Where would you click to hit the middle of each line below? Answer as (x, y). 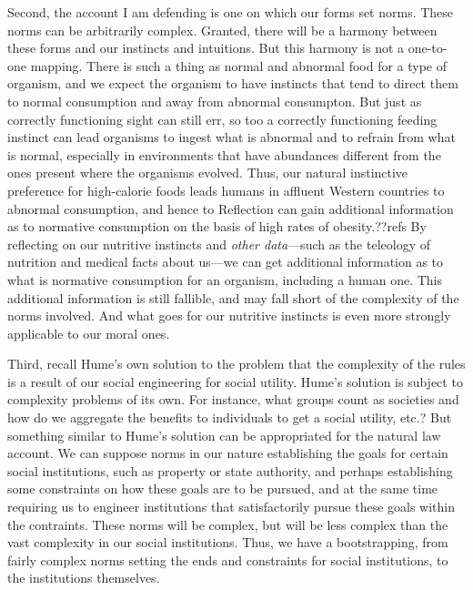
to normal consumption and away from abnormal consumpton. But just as (215, 101)
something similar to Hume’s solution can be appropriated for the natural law (224, 435)
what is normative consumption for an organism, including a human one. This (225, 279)
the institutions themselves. (84, 578)
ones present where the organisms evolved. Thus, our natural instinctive (208, 173)
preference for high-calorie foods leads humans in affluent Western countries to (226, 190)
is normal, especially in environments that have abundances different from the (224, 154)
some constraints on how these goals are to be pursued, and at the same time (223, 488)
